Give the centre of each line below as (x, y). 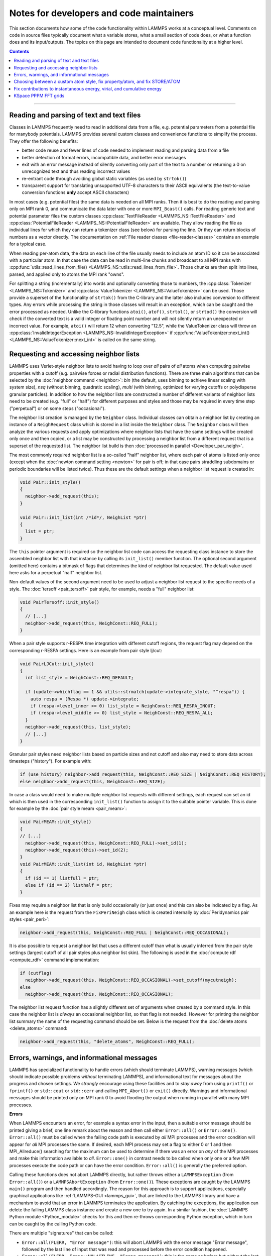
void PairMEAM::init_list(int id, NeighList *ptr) (84, 864)
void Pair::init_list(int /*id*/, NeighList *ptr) (84, 517)
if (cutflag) (36, 973)
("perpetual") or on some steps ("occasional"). (57, 408)
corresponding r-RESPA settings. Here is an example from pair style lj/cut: (86, 650)
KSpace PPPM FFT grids (39, 96)
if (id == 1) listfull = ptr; (62, 878)
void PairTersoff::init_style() (60, 602)
